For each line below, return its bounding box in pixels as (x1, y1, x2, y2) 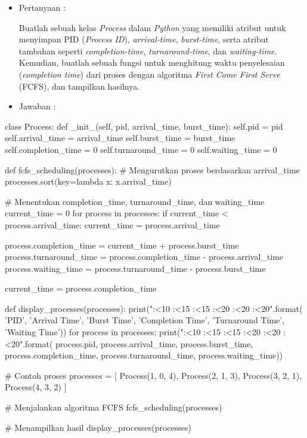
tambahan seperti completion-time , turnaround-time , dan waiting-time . (18, 44, 277, 57)
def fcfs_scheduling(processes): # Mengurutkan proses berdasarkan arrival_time (5, 163, 300, 176)
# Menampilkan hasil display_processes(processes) (5, 421, 191, 433)
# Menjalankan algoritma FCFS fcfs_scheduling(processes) (5, 401, 222, 414)
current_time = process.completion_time (5, 282, 157, 295)
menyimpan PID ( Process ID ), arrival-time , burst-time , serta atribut (18, 33, 269, 45)
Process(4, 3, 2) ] (5, 381, 67, 393)
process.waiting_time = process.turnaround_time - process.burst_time (5, 262, 266, 274)
